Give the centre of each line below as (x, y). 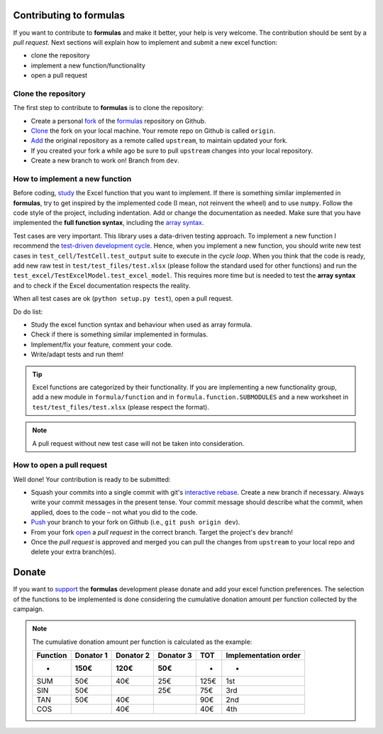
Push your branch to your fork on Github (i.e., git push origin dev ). (135, 522)
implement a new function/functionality (88, 65)
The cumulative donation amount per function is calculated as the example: (142, 642)
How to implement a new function (72, 179)
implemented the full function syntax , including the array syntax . (109, 223)
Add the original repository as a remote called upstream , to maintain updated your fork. (159, 141)
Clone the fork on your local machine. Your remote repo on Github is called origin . (153, 131)
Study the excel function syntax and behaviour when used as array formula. (141, 324)
